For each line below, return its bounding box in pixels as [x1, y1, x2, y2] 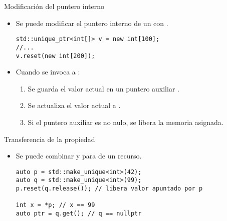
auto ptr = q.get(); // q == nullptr [16, 210, 142, 217]
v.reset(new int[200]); [16, 52, 95, 59]
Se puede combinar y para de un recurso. [16, 150, 142, 161]
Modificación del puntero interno [4, 1, 105, 11]
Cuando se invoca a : [16, 66, 80, 77]
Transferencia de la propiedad [4, 133, 95, 144]
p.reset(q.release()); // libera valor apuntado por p [16, 185, 203, 192]
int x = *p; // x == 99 [16, 201, 95, 209]
